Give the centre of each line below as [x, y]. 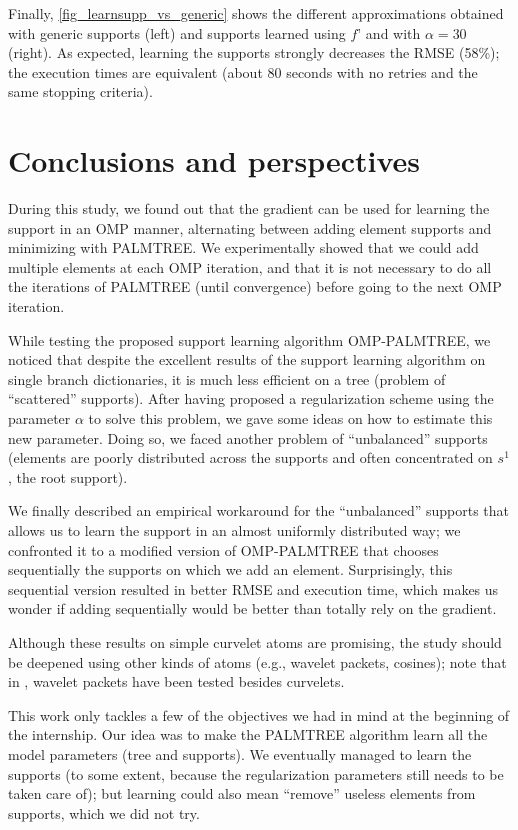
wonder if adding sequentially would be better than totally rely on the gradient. [252, 608]
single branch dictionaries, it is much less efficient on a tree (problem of [227, 378]
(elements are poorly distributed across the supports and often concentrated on [250, 457]
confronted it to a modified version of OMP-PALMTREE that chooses [223, 549]
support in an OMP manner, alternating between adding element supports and [250, 227]
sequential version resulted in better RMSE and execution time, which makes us [253, 588]
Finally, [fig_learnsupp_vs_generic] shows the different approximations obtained [256, 13]
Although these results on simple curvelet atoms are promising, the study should [255, 641]
